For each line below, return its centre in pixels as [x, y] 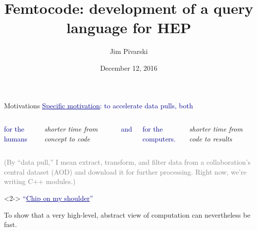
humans [16, 138]
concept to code [67, 138]
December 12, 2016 [129, 68]
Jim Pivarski [129, 51]
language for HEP [128, 27]
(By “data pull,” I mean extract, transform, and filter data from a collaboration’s [128, 162]
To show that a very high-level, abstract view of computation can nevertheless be [127, 214]
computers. [159, 138]
